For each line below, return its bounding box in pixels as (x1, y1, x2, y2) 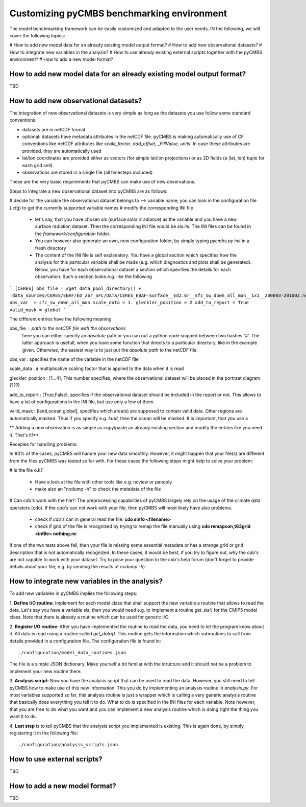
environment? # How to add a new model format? (9, 56, 113, 62)
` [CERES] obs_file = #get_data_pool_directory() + (9, 285, 142, 291)
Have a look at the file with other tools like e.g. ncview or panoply (35, 478, 172, 485)
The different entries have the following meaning (9, 316, 112, 322)
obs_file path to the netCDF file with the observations (9, 325, 126, 332)
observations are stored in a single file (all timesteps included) (22, 169, 153, 176)
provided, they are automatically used (22, 148, 101, 154)
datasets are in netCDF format (22, 126, 86, 132)
